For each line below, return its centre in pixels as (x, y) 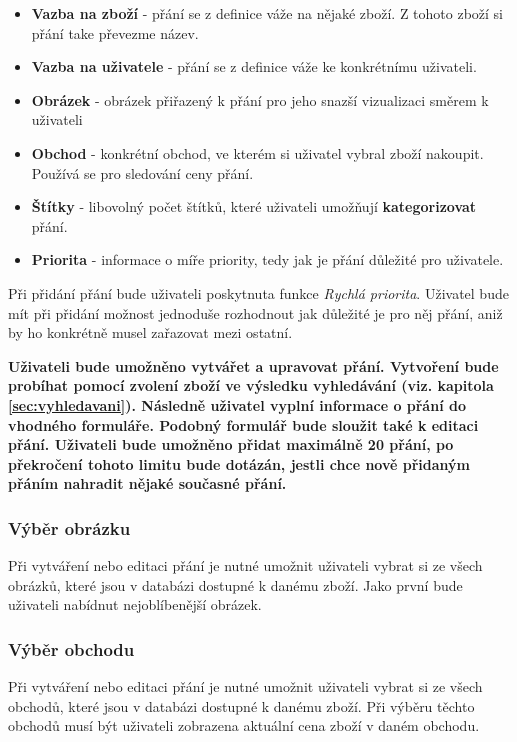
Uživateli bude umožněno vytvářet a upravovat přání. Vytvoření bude (253, 365)
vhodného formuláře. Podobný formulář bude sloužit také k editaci (243, 424)
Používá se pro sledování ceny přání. (142, 172)
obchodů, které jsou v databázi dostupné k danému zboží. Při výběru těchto (241, 705)
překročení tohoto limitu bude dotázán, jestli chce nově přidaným (239, 463)
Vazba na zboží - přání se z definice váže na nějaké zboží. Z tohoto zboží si (267, 13)
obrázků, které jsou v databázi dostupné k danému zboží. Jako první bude (235, 584)
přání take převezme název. (115, 32)
